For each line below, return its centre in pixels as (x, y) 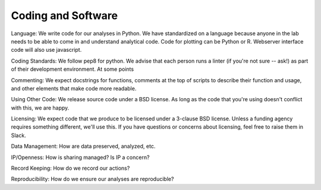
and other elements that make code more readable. (74, 88)
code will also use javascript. (46, 50)
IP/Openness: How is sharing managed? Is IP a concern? (80, 157)
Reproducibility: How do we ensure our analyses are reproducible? (92, 179)
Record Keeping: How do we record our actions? (70, 168)
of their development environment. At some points (72, 69)
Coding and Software (64, 15)
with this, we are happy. (40, 108)
